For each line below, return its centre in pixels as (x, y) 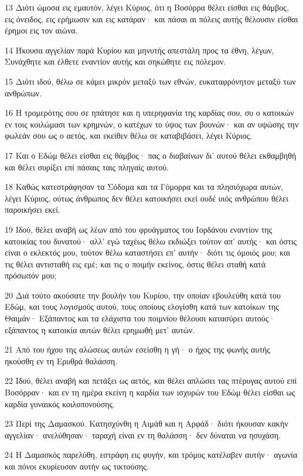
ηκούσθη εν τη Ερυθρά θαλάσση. (61, 361)
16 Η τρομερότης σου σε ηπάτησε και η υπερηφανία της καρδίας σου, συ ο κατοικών (149, 113)
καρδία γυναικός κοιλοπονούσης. (60, 403)
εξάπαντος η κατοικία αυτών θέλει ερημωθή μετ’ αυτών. (100, 329)
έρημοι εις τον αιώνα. (41, 30)
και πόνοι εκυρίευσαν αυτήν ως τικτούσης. (77, 466)
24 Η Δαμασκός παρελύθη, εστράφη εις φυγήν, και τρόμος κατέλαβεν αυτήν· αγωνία (151, 455)
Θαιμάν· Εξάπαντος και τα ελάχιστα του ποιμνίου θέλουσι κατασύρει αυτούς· (140, 318)
